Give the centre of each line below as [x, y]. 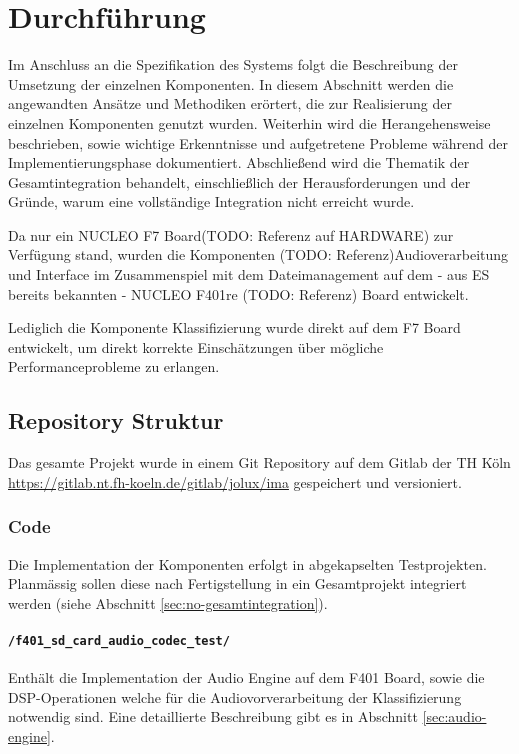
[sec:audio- [454, 716]
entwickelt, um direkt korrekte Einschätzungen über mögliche [196, 346]
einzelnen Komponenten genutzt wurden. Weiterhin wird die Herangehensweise [249, 122]
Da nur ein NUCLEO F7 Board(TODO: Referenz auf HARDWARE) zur [231, 234]
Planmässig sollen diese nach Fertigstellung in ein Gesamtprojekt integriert [237, 583]
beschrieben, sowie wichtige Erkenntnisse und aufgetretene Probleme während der [258, 142]
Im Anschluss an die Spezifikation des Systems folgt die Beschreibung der [233, 64]
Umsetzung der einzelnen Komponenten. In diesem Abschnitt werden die [231, 83]
